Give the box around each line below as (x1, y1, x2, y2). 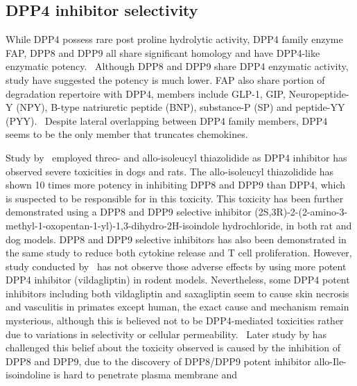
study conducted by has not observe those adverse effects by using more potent (6, 258, 347, 273)
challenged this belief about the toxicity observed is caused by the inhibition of (6, 340, 340, 355)
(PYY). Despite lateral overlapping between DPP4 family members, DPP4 (6, 113, 328, 128)
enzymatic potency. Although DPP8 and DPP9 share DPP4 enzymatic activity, (6, 59, 349, 73)
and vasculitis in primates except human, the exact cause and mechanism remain (6, 299, 349, 314)
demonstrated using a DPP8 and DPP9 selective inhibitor (6, 204, 252, 219)
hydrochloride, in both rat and (222, 218, 352, 232)
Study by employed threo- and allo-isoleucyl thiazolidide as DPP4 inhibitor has (6, 150, 347, 164)
